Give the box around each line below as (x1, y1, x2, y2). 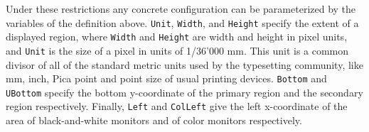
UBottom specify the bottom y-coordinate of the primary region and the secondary (6, 84, 363, 99)
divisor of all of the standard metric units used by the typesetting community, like (6, 57, 363, 72)
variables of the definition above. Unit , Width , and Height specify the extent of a (6, 15, 359, 30)
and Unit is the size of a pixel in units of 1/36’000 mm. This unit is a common (6, 43, 349, 57)
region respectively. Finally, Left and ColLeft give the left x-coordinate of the (6, 99, 348, 114)
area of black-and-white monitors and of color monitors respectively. (6, 113, 302, 128)
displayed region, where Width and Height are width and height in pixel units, (6, 29, 348, 44)
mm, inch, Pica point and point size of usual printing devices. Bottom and (6, 71, 327, 86)
